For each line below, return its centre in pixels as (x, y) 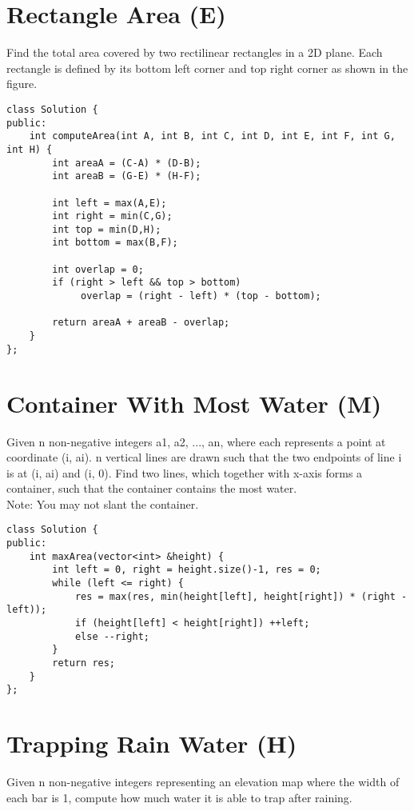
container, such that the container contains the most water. (152, 488)
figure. (22, 84)
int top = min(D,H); (107, 229)
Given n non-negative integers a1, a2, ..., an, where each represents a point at (196, 441)
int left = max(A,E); (109, 203)
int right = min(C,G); (112, 216)
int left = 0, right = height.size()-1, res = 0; (187, 570)
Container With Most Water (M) (194, 403)
